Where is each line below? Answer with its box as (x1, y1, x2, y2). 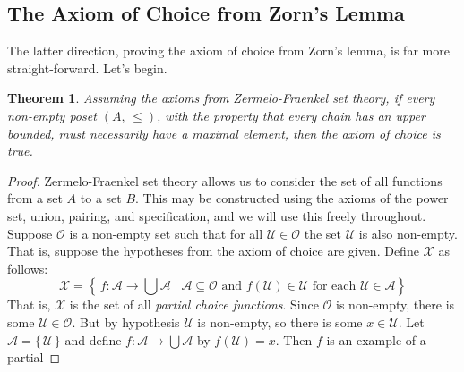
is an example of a (326, 330, 426, 349)
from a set (7, 189, 63, 207)
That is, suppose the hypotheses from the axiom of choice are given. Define (7, 241, 419, 260)
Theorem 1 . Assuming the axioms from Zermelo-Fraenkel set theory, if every (7, 89, 435, 107)
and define (64, 330, 122, 349)
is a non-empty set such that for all (69, 224, 263, 242)
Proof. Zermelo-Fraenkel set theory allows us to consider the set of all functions (7, 171, 443, 190)
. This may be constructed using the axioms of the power (135, 189, 449, 207)
